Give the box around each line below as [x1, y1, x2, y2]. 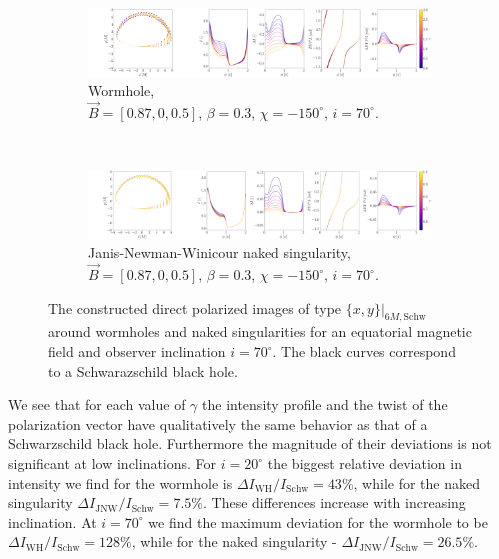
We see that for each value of [8, 394, 186, 415]
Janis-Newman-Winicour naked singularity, [88, 242, 351, 263]
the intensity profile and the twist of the [202, 394, 448, 415]
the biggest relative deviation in [267, 453, 462, 474]
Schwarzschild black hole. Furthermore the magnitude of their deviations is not [8, 433, 492, 454]
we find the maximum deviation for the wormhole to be [148, 511, 488, 532]
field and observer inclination [48, 341, 226, 362]
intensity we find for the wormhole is [8, 472, 233, 493]
